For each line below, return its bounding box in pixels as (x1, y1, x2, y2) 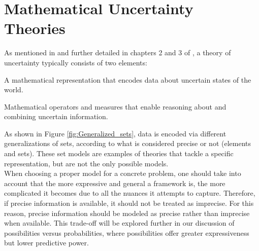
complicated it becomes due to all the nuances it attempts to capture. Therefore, (4, 188, 255, 198)
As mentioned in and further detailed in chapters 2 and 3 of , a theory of (4, 47, 231, 58)
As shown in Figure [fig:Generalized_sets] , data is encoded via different (4, 128, 226, 138)
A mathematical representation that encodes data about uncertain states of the (4, 74, 251, 85)
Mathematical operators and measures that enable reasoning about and (4, 101, 226, 112)
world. (4, 84, 23, 95)
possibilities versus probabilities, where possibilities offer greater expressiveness (4, 227, 249, 238)
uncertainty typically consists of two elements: (4, 57, 147, 67)
